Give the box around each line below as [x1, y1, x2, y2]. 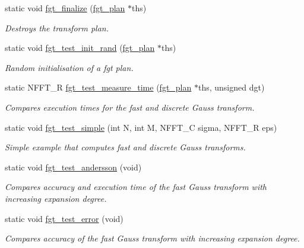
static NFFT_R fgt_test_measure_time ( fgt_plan [5, 81, 192, 94]
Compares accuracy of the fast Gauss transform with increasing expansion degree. [5, 232, 300, 244]
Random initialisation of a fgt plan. [5, 61, 134, 73]
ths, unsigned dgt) [198, 81, 265, 94]
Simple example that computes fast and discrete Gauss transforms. [5, 141, 246, 153]
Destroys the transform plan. [5, 21, 109, 34]
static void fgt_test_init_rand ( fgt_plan [5, 41, 155, 54]
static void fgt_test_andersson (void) [5, 160, 142, 173]
